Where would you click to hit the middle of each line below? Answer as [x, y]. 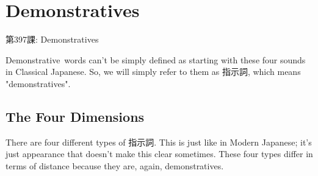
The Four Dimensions [75, 116]
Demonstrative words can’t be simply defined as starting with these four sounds [156, 59]
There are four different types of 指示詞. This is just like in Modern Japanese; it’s [159, 142]
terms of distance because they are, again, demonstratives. [115, 165]
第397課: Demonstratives [52, 39]
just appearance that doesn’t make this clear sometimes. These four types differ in [159, 154]
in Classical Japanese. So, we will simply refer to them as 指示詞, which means [153, 72]
